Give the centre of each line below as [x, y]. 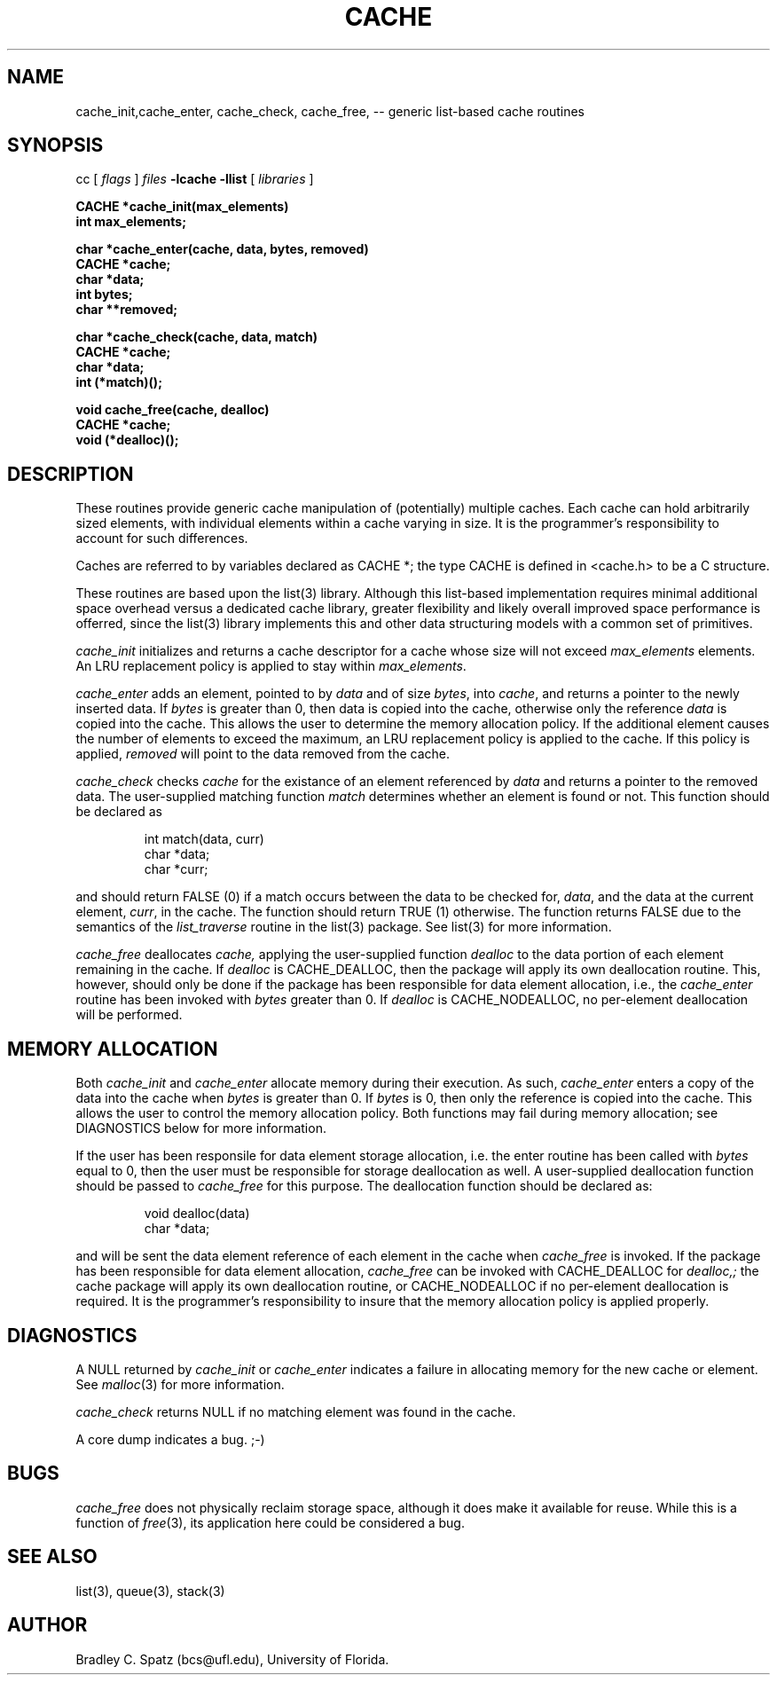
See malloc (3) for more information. [180, 1384]
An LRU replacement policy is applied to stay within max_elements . [271, 666]
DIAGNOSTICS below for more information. [201, 1128]
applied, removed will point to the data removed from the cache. [263, 754]
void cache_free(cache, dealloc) [173, 410]
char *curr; [176, 869]
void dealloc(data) [197, 1214]
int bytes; [104, 295]
